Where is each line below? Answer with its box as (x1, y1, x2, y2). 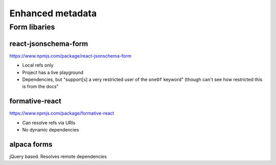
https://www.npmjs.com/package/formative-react (9, 110, 114, 117)
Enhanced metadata (9, 8, 97, 19)
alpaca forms (9, 140, 53, 149)
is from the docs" (22, 84, 59, 90)
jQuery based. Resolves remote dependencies (9, 153, 107, 159)
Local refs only (22, 62, 54, 68)
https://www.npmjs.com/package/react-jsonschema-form (9, 52, 132, 59)
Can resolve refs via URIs (22, 120, 76, 126)
